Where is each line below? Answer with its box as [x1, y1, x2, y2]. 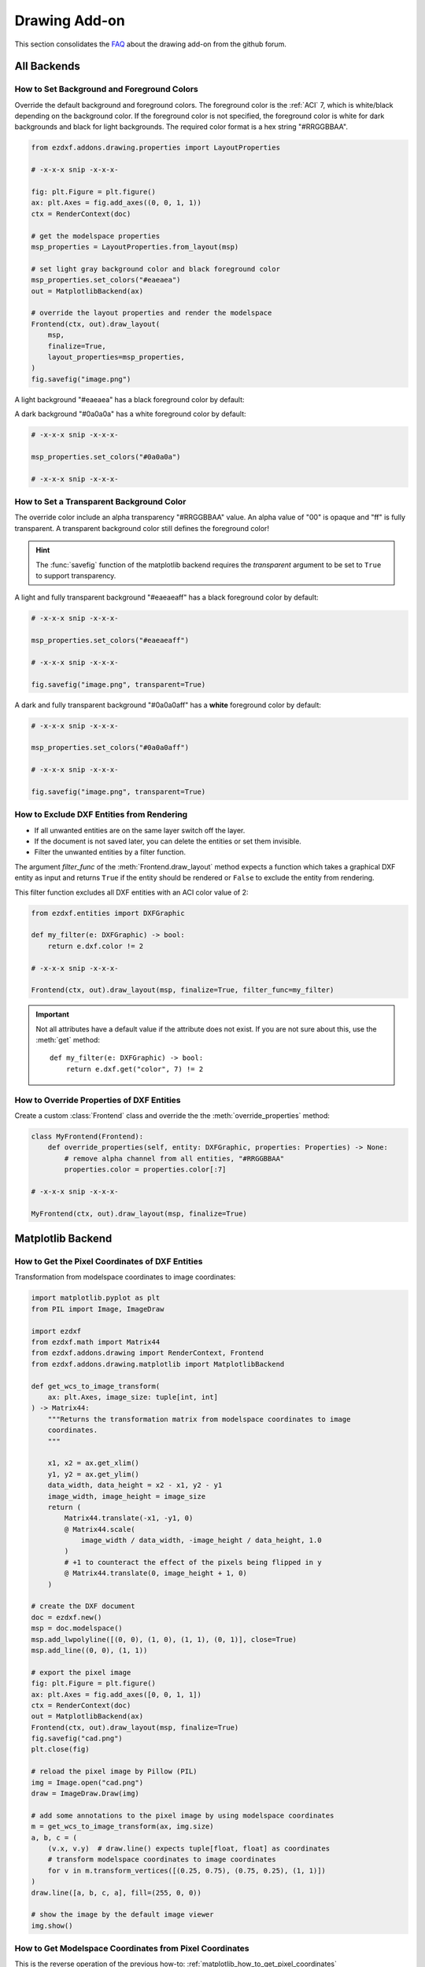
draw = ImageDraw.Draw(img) [31, 1789, 139, 1798]
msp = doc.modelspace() [31, 1624, 124, 1633]
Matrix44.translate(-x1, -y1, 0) [64, 1514, 194, 1522]
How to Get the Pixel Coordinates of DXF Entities [14, 1256, 203, 1267]
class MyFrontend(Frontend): [31, 1132, 144, 1141]
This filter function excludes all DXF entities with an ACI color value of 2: [14, 888, 249, 897]
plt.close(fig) [31, 1745, 90, 1754]
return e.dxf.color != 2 [47, 941, 144, 950]
